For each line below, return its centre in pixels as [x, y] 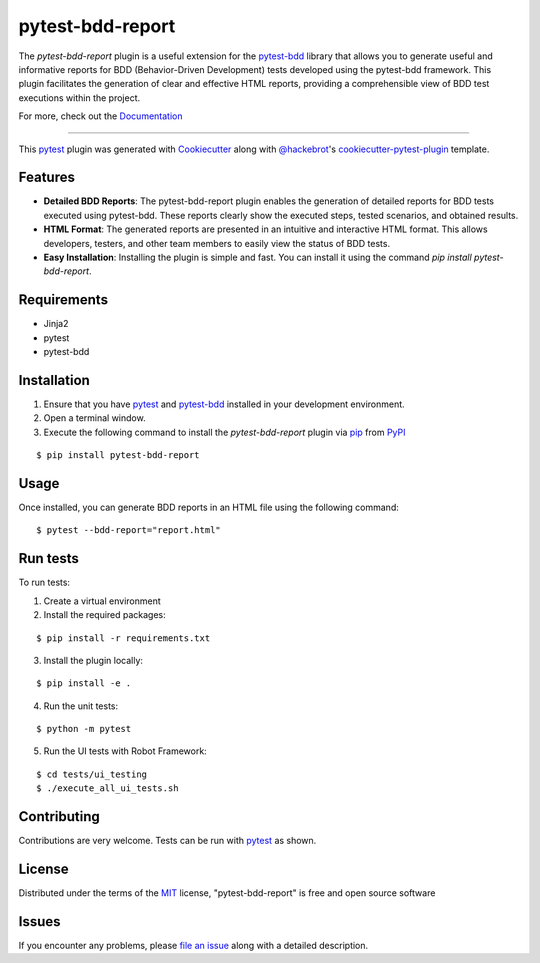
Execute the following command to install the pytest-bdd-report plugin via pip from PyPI [224, 432]
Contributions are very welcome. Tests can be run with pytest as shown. [167, 841]
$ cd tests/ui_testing [92, 774]
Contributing [59, 816]
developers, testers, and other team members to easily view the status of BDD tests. [216, 243]
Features [46, 177]
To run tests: [44, 582]
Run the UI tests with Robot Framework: [125, 751]
